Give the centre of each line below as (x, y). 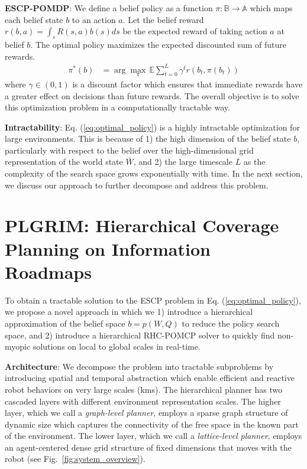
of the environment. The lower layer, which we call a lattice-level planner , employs (153, 436)
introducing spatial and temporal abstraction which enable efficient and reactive (150, 378)
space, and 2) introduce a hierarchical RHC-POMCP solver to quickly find (140, 335)
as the (254, 162)
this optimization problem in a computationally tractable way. (117, 107)
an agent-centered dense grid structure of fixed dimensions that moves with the (148, 447)
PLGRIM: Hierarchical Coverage (142, 225)
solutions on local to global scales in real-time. (117, 346)
